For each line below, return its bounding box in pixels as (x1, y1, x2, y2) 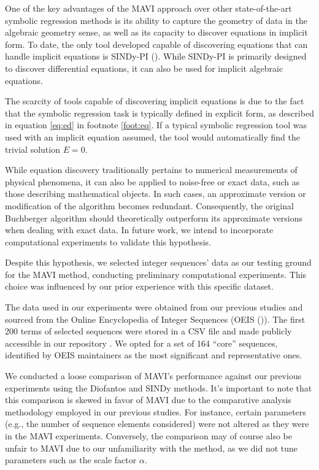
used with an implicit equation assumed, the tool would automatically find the (5, 130, 300, 143)
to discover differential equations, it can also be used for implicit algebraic (5, 61, 283, 74)
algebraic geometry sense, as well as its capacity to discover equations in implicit (5, 26, 308, 39)
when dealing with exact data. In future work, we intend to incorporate (5, 223, 274, 236)
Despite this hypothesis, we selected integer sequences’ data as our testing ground (5, 256, 312, 269)
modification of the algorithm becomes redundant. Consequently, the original (5, 199, 294, 212)
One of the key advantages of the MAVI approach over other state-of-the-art (5, 2, 292, 14)
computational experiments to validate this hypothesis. (5, 235, 211, 248)
